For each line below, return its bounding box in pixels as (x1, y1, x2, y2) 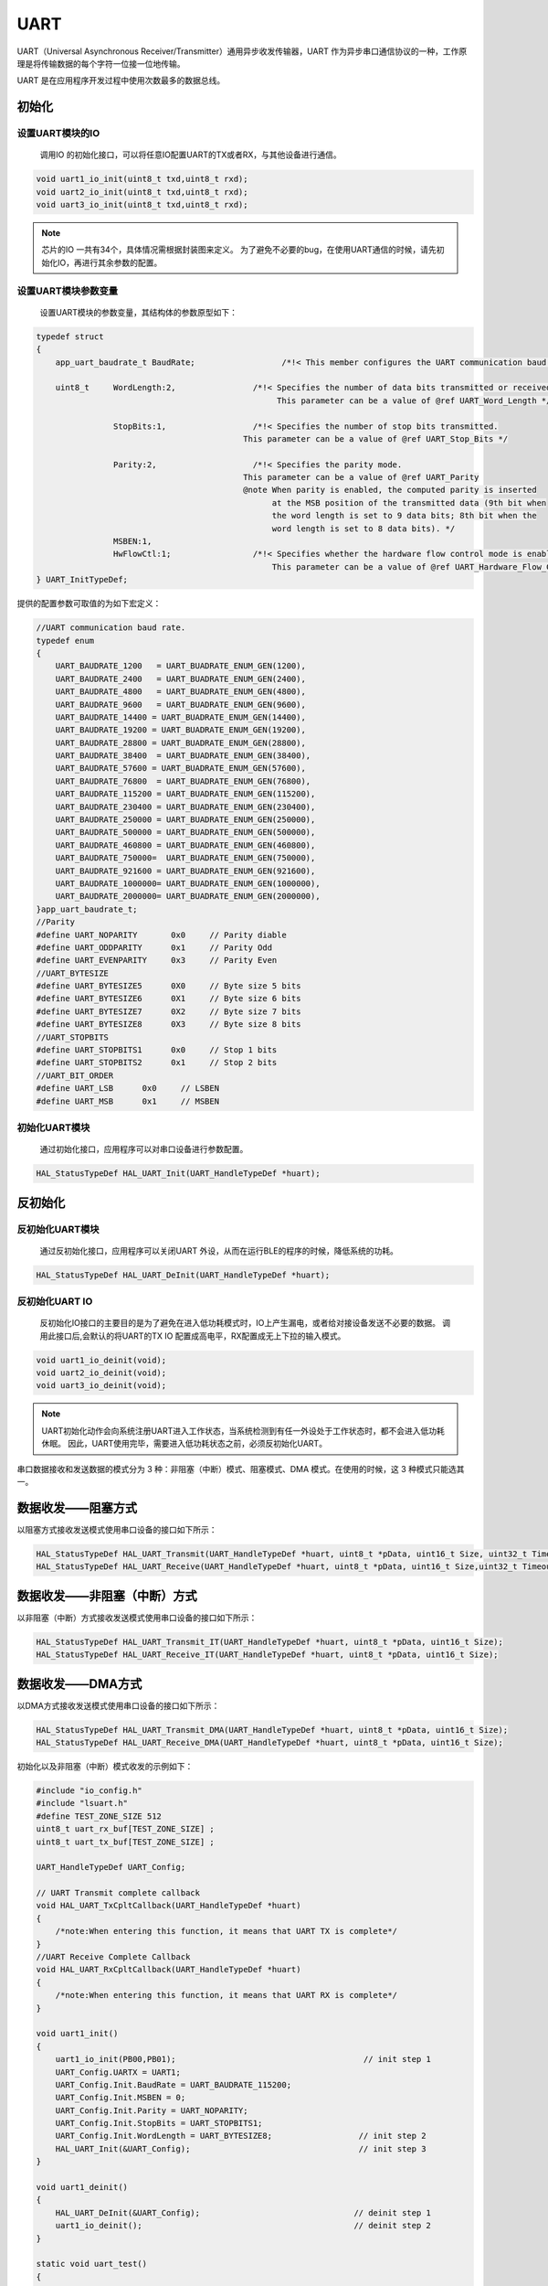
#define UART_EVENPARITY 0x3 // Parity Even (36, 956, 278, 966)
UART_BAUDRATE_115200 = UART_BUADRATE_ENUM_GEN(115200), (55, 789, 316, 799)
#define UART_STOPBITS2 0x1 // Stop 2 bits (36, 1057, 278, 1068)
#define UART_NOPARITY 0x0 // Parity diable (36, 929, 287, 940)
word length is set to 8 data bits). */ (271, 523, 456, 534)
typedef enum (36, 636, 95, 646)
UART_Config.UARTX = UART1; (55, 2067, 182, 2078)
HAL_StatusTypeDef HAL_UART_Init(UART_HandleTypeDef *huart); (36, 1169, 321, 1179)
